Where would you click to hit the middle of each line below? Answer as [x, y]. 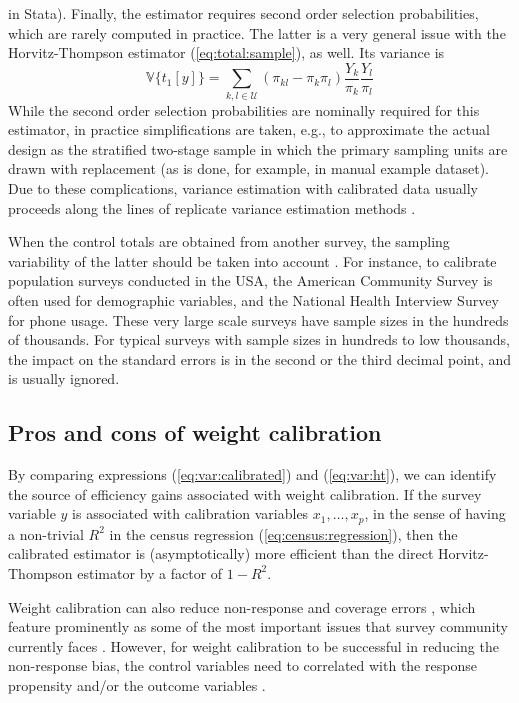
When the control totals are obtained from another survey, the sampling [229, 241]
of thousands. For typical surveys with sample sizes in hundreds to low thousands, [259, 339]
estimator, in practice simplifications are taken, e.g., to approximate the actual [249, 129]
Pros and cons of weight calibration [195, 432]
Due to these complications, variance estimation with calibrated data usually [243, 187]
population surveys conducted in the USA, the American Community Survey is [250, 280]
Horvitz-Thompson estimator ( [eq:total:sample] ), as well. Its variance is [226, 52]
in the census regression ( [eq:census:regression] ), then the [283, 533]
